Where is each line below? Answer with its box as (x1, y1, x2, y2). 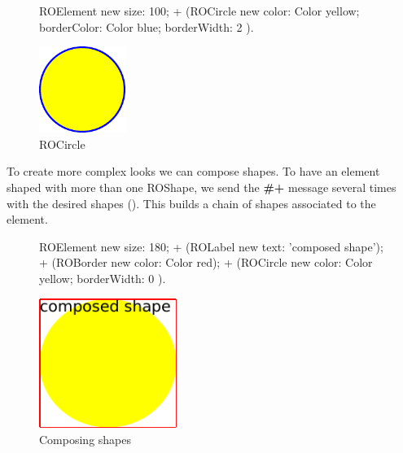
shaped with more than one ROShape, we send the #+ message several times (7, 178, 396, 195)
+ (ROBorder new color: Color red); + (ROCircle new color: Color (39, 254, 373, 271)
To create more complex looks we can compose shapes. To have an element (7, 163, 380, 180)
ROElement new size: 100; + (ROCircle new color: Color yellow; (39, 2, 360, 19)
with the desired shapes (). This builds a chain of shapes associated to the (7, 194, 376, 211)
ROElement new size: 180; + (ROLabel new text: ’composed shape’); (39, 237, 383, 255)
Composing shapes (39, 431, 132, 448)
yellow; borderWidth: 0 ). (39, 269, 166, 286)
